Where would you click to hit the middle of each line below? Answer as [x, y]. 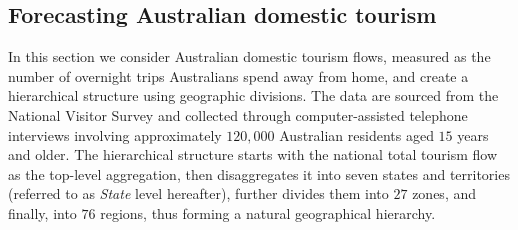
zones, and [444, 193]
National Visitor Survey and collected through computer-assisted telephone [238, 114]
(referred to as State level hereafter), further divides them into [198, 193]
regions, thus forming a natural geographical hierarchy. [268, 212]
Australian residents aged [356, 134]
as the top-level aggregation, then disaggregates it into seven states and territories [259, 173]
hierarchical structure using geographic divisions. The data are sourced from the [253, 95]
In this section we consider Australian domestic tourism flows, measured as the [249, 56]
